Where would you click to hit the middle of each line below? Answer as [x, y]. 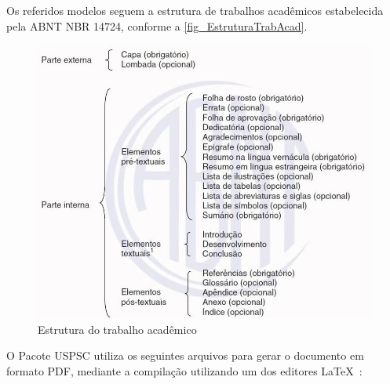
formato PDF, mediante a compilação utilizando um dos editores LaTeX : [184, 370]
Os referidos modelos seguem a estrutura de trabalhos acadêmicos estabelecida [195, 10]
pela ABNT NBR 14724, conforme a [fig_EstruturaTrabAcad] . [157, 25]
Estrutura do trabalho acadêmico [117, 329]
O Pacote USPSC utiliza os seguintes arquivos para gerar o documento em [185, 355]
